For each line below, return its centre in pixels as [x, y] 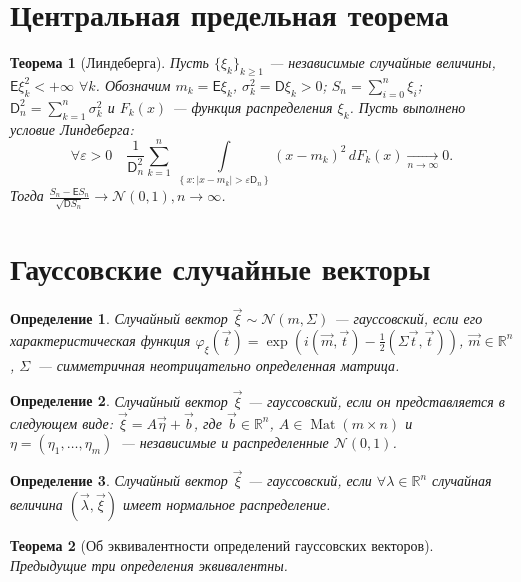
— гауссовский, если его [408, 318]
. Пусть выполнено [407, 106]
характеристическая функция [100, 339]
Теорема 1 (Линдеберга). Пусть [109, 62]
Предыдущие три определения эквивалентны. [149, 564]
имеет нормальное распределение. [226, 503]
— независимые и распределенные [224, 442]
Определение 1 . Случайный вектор [119, 318]
